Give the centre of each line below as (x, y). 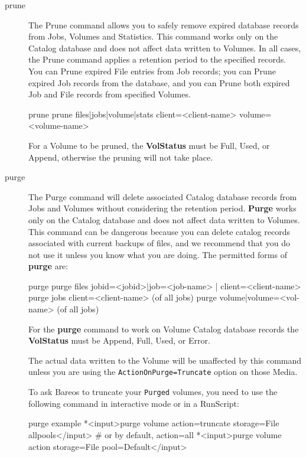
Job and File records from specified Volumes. (110, 94)
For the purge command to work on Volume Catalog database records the (164, 329)
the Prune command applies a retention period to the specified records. (157, 59)
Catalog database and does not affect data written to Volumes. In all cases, (165, 48)
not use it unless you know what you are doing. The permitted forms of (158, 254)
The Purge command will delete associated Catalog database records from (163, 196)
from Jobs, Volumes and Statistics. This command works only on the (153, 36)
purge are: (48, 266)
